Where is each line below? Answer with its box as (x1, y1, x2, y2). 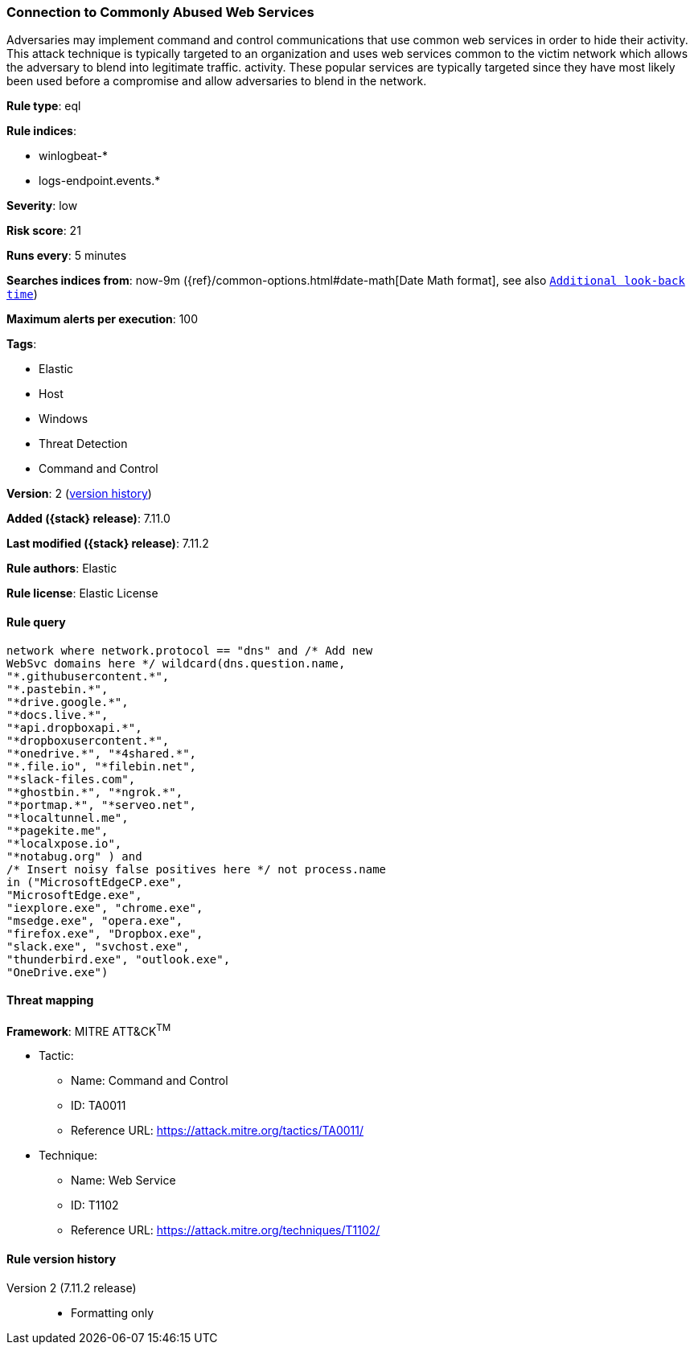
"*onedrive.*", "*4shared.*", (6, 746, 197, 760)
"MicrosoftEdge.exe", (6, 888, 142, 901)
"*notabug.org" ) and (6, 849, 142, 863)
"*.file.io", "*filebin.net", (6, 759, 197, 773)
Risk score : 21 (6, 224, 81, 238)
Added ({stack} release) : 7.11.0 (6, 511, 170, 526)
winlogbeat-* (39, 149, 108, 163)
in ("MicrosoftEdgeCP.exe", (6, 875, 183, 889)
